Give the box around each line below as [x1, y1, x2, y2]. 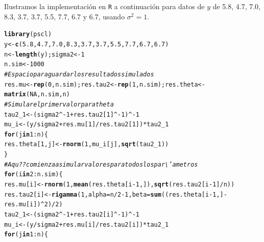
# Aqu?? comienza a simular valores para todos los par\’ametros [4, 160, 198, 168]
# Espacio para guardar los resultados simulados [4, 70, 154, 78]
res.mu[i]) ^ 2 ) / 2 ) [4, 201, 63, 208]
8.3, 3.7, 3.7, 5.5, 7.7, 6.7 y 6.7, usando [4, 11, 125, 21]
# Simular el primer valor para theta [4, 100, 114, 108]
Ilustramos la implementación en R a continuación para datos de [4, 1, 205, 11]
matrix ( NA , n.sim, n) [4, 91, 70, 98]
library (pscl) [4, 31, 52, 38]
